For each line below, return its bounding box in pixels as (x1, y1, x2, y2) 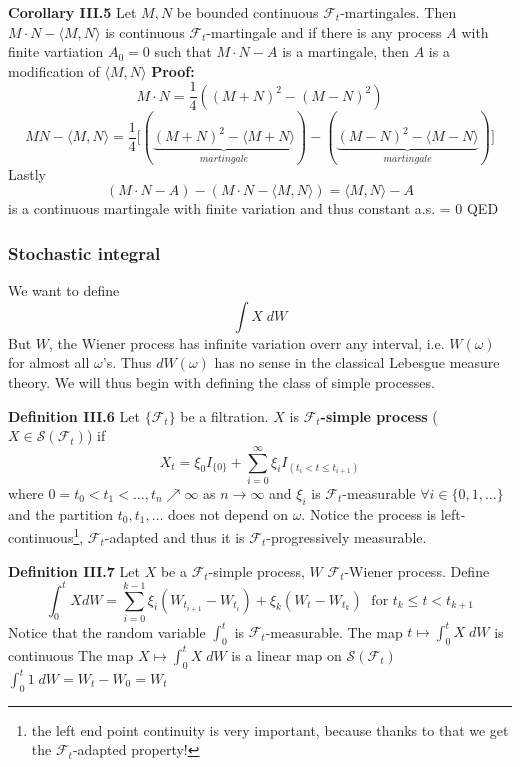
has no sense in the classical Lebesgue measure (214, 352, 500, 373)
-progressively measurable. (266, 526, 427, 547)
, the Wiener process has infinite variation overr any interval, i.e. (49, 332, 445, 353)
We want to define (8, 280, 120, 301)
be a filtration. (180, 405, 269, 426)
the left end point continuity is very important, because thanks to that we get (31, 719, 509, 740)
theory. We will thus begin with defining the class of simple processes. (8, 371, 435, 392)
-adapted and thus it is (104, 526, 245, 547)
